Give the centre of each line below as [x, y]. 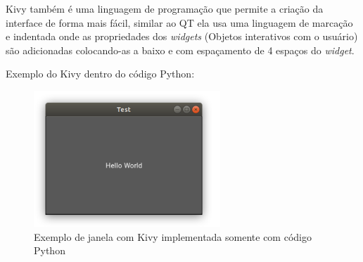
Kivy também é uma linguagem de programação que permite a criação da [165, 8]
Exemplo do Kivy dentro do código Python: [100, 74]
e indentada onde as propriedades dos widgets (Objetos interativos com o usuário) [182, 36]
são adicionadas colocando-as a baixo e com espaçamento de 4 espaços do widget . [180, 50]
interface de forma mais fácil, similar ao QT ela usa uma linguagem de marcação [179, 22]
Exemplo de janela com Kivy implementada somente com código [173, 236]
